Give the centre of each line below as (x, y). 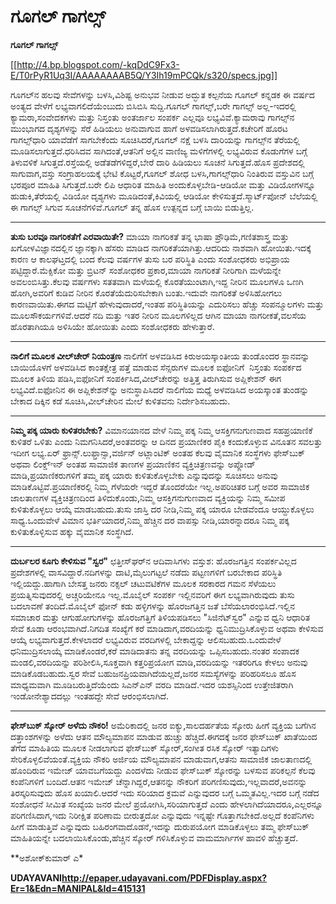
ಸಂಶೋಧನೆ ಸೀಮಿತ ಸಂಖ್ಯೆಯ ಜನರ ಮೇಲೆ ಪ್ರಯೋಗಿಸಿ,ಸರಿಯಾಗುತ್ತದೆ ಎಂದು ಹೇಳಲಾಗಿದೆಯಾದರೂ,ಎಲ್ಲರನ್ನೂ (166, 804)
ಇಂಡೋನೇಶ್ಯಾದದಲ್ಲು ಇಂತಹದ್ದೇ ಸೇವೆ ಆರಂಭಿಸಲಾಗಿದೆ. (90, 696)
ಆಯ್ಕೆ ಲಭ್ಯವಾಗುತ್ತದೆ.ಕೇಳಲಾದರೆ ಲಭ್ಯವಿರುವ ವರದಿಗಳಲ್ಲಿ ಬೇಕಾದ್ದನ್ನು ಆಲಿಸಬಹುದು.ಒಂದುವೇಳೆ (146, 639)
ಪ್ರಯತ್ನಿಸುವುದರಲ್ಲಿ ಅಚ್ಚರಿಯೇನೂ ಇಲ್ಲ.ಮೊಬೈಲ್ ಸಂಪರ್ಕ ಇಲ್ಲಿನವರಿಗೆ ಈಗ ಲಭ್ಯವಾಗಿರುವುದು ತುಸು (152, 594)
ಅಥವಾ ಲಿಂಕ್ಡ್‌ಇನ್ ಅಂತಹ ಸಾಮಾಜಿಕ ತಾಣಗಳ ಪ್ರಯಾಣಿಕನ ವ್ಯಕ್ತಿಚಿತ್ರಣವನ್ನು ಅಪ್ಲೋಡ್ (133, 464)
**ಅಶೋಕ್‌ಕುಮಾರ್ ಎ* (47, 857)
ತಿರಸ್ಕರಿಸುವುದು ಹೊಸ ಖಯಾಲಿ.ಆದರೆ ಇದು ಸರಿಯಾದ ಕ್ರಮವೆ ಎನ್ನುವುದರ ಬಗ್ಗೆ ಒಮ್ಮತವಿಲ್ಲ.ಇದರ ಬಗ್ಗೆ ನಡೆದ (165, 792)
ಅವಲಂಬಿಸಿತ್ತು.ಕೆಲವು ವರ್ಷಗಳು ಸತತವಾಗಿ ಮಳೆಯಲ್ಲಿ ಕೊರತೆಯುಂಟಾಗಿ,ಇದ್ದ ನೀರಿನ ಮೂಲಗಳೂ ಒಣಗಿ (157, 281)
